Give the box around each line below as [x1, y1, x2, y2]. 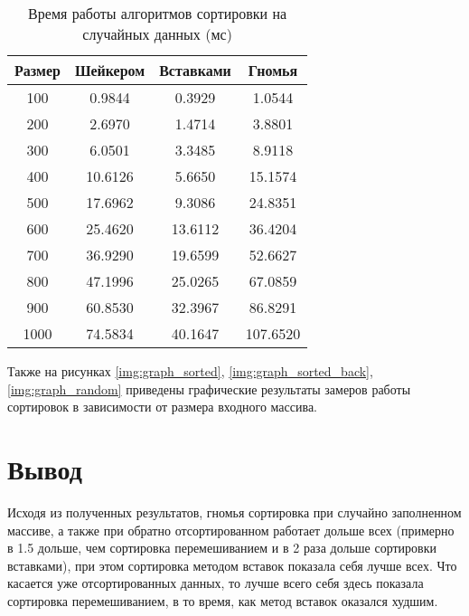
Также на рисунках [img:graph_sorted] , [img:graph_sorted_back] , [7, 362, 373, 380]
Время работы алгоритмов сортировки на [28, 3, 287, 24]
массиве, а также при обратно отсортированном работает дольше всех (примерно [7, 520, 455, 539]
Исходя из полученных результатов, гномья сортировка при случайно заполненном [7, 502, 462, 521]
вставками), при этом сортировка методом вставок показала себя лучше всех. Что [7, 555, 457, 574]
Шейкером [74, 60, 145, 81]
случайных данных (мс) [82, 24, 232, 44]
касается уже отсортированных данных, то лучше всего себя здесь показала [7, 573, 424, 592]
